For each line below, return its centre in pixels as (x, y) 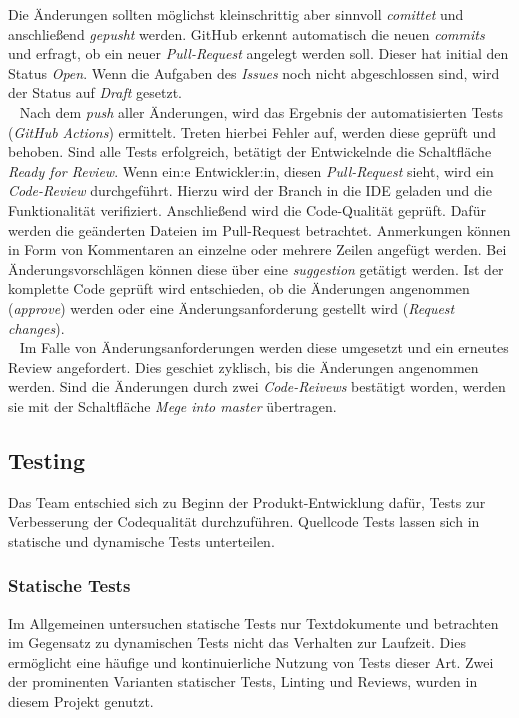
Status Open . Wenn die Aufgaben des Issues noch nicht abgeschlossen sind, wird (254, 72)
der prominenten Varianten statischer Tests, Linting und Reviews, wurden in (243, 681)
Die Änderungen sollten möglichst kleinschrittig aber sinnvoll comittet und (236, 14)
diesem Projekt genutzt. (81, 701)
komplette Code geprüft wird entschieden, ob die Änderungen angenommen (239, 288)
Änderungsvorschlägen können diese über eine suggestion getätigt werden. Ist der (256, 268)
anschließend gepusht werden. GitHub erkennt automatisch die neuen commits (246, 33)
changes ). (36, 327)
